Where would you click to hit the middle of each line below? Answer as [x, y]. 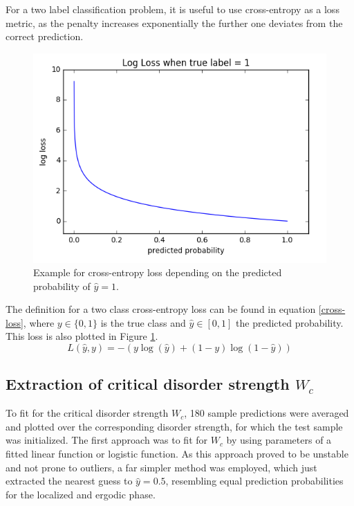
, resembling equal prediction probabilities [254, 481]
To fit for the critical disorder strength [87, 413]
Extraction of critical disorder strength [148, 384]
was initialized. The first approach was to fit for [107, 440]
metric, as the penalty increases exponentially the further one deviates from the [174, 22]
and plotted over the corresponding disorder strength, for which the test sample [174, 426]
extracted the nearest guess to [69, 481]
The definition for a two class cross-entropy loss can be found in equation [161, 309]
